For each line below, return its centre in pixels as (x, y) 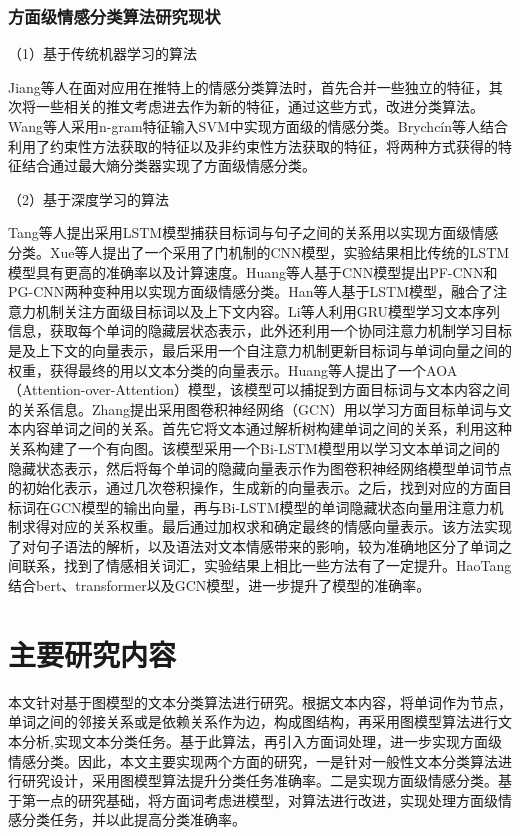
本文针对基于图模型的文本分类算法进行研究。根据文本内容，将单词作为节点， (260, 701)
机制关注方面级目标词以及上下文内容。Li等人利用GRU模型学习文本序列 (268, 310)
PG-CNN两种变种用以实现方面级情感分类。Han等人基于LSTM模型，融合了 (251, 291)
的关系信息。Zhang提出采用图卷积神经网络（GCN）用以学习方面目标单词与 (253, 408)
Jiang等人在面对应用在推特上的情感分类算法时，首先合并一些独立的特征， (248, 86)
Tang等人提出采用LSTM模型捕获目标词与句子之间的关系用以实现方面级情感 (253, 232)
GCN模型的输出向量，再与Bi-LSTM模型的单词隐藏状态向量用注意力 (269, 506)
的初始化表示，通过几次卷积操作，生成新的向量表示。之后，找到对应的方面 (253, 487)
